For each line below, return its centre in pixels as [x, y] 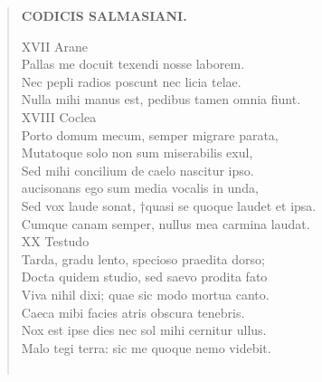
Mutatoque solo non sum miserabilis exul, [137, 153]
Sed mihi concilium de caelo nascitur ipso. [137, 170]
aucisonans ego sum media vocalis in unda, [140, 188]
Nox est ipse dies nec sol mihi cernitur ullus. [144, 330]
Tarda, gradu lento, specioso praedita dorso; [143, 258]
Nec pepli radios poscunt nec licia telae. [131, 81]
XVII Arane [54, 46]
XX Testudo [55, 241]
